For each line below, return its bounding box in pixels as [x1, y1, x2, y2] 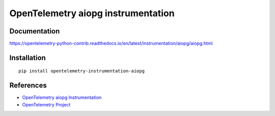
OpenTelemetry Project [22, 101, 71, 107]
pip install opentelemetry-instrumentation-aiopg [18, 68, 145, 74]
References [9, 81, 47, 90]
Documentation [9, 27, 60, 35]
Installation [9, 53, 46, 62]
